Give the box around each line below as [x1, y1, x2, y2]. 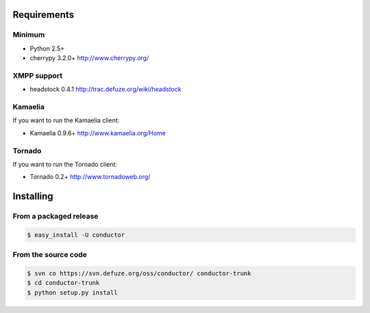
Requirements [12, 9, 75, 21]
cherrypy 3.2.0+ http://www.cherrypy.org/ [29, 54, 149, 62]
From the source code [12, 250, 87, 260]
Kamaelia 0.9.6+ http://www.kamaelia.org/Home [29, 128, 166, 137]
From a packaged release [12, 212, 99, 221]
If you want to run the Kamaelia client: [12, 116, 120, 124]
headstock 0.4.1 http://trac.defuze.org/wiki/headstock [29, 85, 182, 94]
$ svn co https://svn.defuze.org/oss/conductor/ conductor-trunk [27, 270, 251, 277]
